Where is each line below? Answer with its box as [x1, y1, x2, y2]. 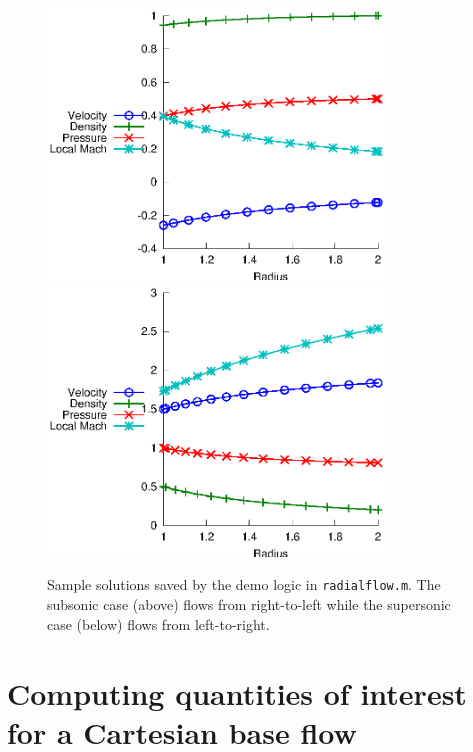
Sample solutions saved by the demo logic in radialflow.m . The [47, 574, 441, 595]
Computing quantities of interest [7, 672, 467, 713]
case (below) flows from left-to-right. [47, 613, 270, 634]
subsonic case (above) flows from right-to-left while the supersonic [47, 594, 451, 615]
